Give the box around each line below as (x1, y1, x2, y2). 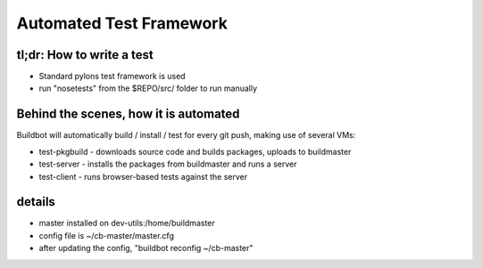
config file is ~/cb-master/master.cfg (38, 230, 174, 240)
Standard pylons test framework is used (38, 71, 187, 82)
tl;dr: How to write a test (16, 47, 154, 62)
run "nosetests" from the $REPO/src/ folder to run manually (38, 83, 258, 93)
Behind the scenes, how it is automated (16, 107, 240, 122)
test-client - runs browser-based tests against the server (38, 171, 248, 182)
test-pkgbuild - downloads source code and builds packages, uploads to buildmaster (38, 146, 352, 157)
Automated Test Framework (16, 13, 228, 33)
